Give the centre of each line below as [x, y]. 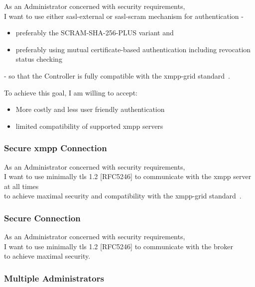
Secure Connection [42, 218]
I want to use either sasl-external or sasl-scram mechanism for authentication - [124, 16]
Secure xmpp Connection [56, 148]
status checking [39, 59]
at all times [21, 186]
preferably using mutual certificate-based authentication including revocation [133, 49]
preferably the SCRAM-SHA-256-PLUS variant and [95, 33]
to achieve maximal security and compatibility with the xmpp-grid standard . [123, 196]
